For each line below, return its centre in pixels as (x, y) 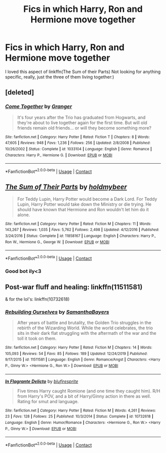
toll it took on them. (37, 339)
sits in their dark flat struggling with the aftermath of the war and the (87, 333)
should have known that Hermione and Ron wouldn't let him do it (83, 209)
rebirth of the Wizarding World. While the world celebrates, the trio (85, 328)
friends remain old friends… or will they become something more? (84, 128)
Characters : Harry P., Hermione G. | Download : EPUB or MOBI (59, 155)
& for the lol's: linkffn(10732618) (38, 299)
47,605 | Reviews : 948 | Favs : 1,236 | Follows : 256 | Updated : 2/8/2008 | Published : (78, 143)
